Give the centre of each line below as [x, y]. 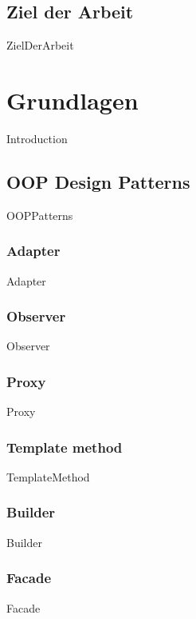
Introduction [37, 138]
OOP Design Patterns [98, 181]
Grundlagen [73, 100]
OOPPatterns [40, 215]
